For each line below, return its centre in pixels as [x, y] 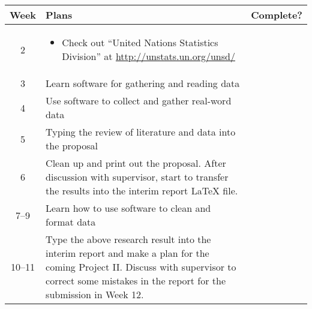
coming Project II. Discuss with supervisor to [141, 267]
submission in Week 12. [95, 294]
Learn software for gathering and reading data [143, 83]
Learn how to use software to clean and [128, 208]
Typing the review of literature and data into [141, 132]
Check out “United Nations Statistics [140, 42]
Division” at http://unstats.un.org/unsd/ [148, 56]
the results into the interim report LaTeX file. [142, 190]
